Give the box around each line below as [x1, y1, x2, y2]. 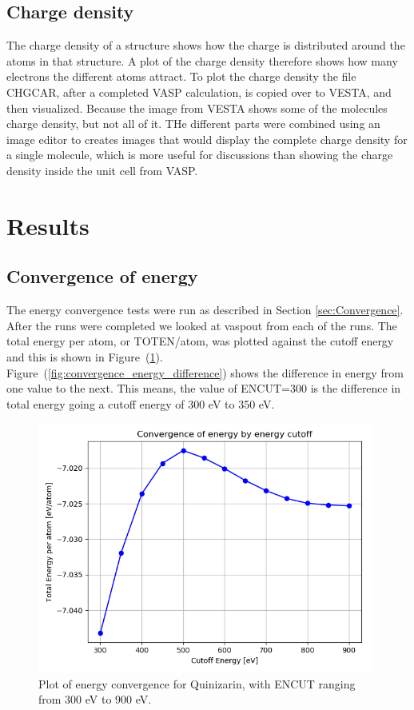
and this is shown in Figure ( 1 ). [6, 348, 163, 365]
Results [6, 209, 90, 241]
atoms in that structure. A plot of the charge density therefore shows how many [6, 52, 398, 69]
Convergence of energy [6, 264, 198, 289]
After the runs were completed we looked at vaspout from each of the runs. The [6, 317, 397, 333]
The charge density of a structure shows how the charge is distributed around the [6, 37, 405, 54]
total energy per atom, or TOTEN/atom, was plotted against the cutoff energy [6, 333, 394, 349]
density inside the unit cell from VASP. [6, 162, 198, 178]
